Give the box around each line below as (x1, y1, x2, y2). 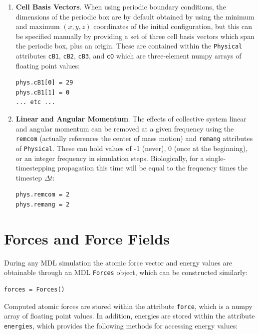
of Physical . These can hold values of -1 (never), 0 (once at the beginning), (15, 142, 248, 153)
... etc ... (15, 98, 55, 106)
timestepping (15, 162, 55, 173)
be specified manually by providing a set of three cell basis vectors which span (15, 30, 255, 41)
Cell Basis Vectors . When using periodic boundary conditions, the (15, 1, 226, 11)
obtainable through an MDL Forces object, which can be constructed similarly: (4, 267, 248, 277)
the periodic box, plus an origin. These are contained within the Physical (15, 40, 243, 51)
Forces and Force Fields (4, 228, 170, 248)
